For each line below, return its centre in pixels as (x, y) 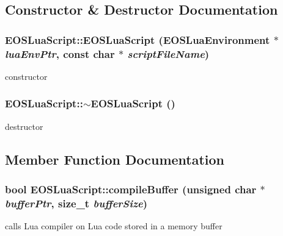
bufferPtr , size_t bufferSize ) (76, 203)
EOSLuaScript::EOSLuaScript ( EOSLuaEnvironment (138, 39)
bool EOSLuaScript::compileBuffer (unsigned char (131, 189)
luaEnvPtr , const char (60, 53)
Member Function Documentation (115, 159)
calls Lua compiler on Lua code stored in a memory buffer (114, 226)
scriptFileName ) (168, 53)
